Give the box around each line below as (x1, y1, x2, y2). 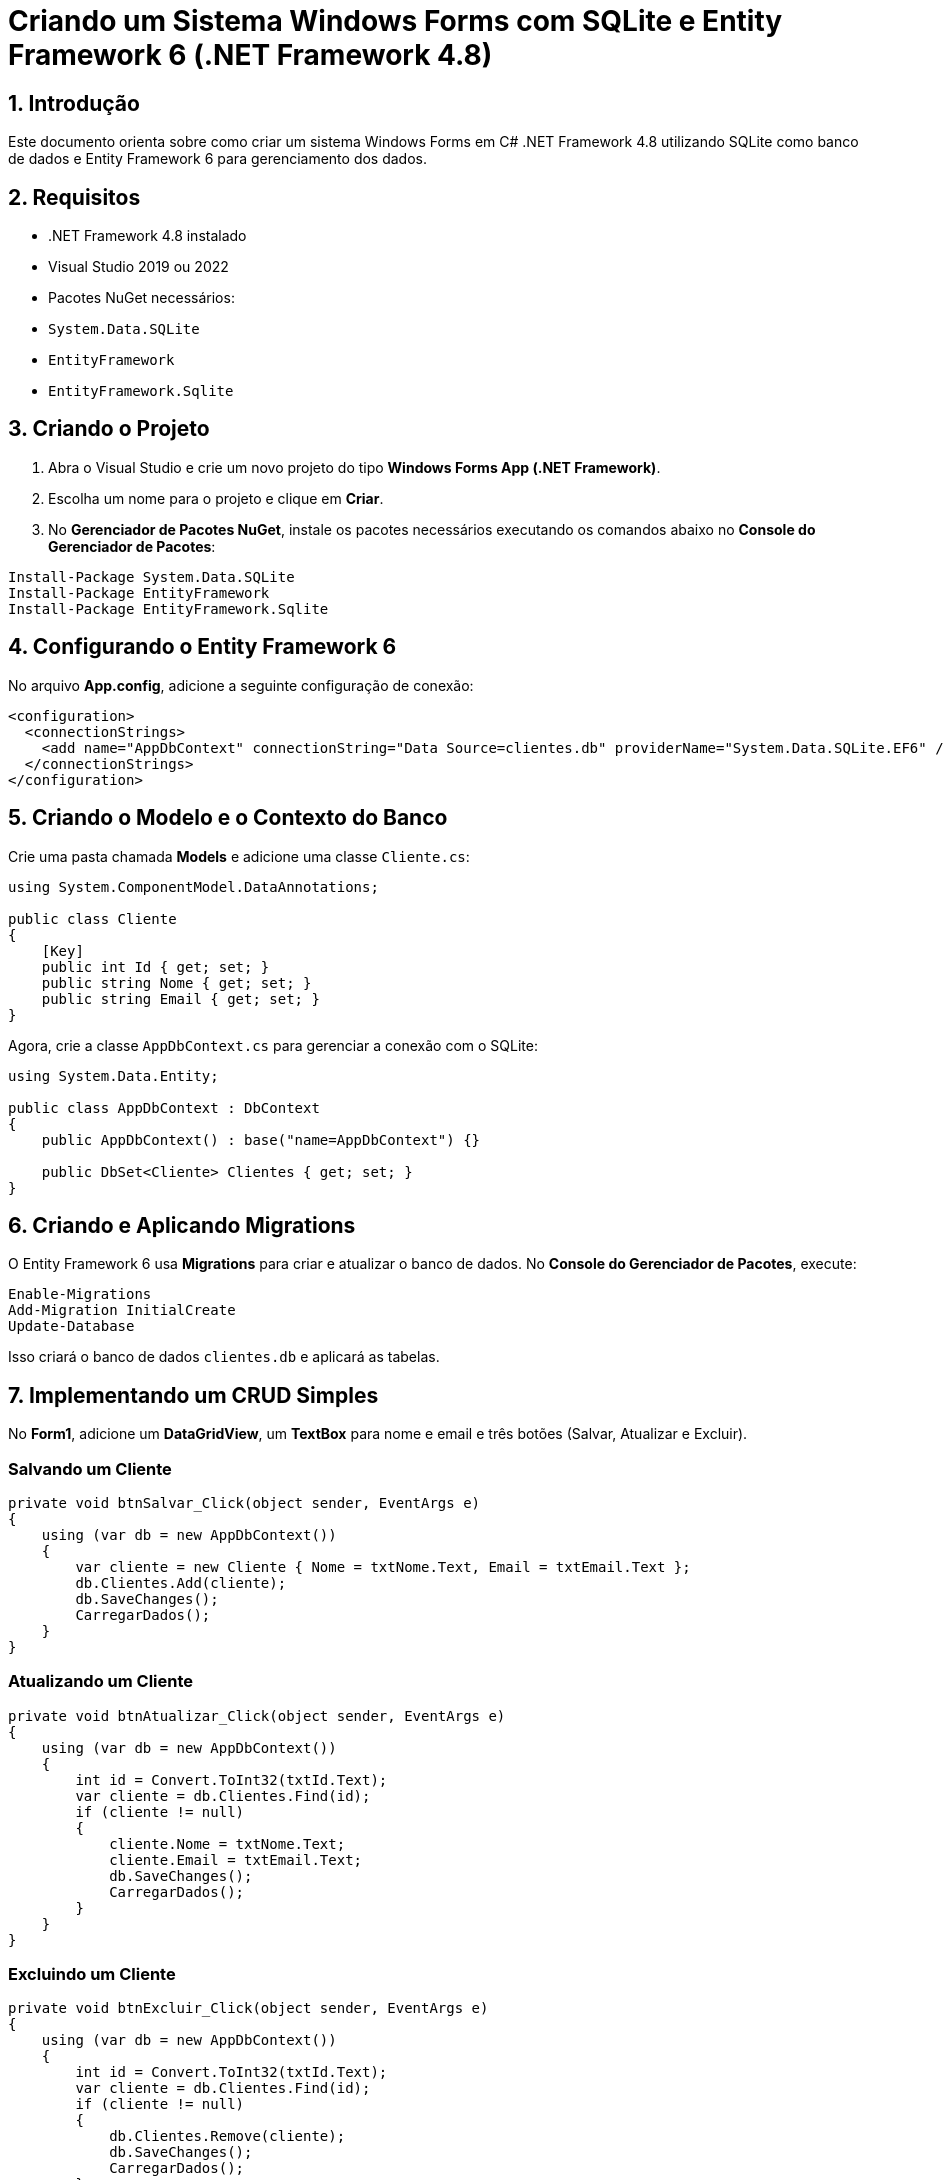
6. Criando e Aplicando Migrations (8, 1212, 356, 1238)
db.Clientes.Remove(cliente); (109, 2128, 346, 2145)
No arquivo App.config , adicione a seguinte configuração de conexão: (8, 676, 474, 694)
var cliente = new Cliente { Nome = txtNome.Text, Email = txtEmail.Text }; (75, 1558, 691, 1575)
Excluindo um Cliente (8, 1964, 176, 1985)
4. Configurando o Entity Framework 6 (8, 634, 397, 660)
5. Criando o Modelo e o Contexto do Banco (8, 805, 448, 831)
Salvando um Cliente (8, 1458, 172, 1479)
